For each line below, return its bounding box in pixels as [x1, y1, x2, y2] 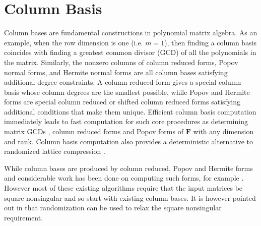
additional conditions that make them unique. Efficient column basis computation [4, 106, 256, 117]
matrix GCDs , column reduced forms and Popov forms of [4, 126, 183, 137]
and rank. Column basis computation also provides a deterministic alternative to [4, 136, 253, 146]
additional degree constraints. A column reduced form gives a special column [4, 77, 241, 87]
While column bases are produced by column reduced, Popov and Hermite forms [4, 162, 253, 173]
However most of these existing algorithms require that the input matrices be [4, 183, 243, 193]
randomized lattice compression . [4, 146, 105, 156]
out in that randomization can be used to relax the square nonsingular [4, 202, 222, 213]
